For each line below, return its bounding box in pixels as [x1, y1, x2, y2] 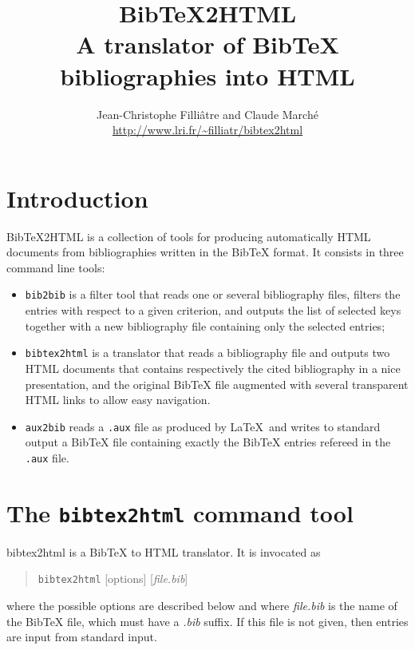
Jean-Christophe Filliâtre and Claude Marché [97, 105, 318, 122]
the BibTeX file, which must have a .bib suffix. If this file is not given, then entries [6, 612, 409, 629]
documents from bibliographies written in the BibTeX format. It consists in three [6, 244, 404, 260]
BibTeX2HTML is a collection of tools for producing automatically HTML [6, 228, 371, 244]
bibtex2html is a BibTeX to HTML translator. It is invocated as [6, 543, 321, 560]
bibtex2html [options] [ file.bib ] [38, 570, 188, 587]
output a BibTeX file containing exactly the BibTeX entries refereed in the [25, 434, 391, 450]
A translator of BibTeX [76, 28, 339, 61]
